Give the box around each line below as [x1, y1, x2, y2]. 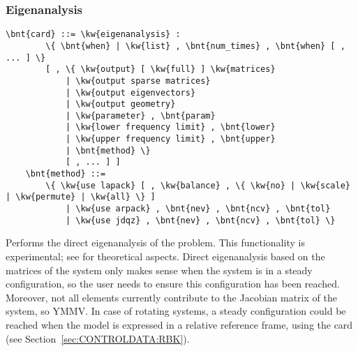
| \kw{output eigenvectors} [65, 87, 196, 98]
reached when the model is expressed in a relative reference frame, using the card [6, 317, 353, 331]
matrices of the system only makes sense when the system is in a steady [6, 262, 313, 277]
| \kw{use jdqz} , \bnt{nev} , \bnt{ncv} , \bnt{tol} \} [65, 215, 336, 225]
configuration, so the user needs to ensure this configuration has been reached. [6, 276, 340, 291]
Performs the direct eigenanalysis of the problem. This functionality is [6, 235, 305, 250]
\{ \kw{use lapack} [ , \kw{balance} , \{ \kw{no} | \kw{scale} [45, 180, 350, 191]
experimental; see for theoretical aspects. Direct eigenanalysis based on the [6, 248, 325, 263]
